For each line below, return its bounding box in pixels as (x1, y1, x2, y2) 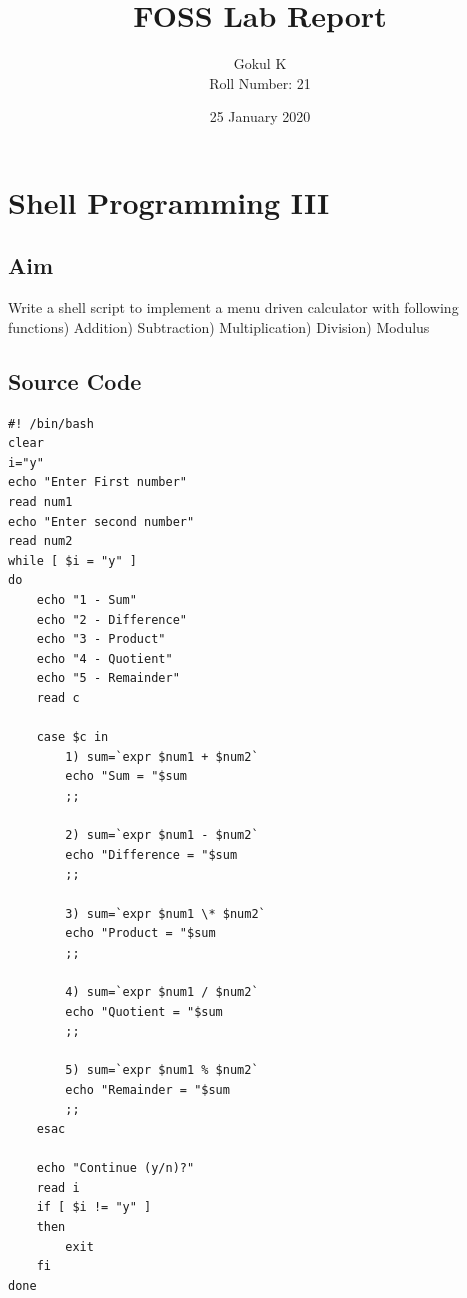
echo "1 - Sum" (36, 593, 137, 608)
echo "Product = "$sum (65, 926, 216, 941)
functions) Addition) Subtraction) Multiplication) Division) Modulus (8, 316, 430, 337)
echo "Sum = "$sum (65, 769, 187, 784)
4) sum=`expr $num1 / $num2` (65, 984, 259, 999)
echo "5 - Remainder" (36, 671, 180, 686)
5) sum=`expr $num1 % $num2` (65, 1063, 259, 1078)
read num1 (8, 495, 73, 510)
